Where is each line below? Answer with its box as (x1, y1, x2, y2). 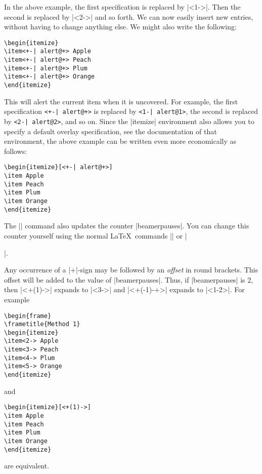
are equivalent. (4, 460, 50, 471)
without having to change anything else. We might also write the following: (4, 21, 237, 32)
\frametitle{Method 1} (4, 321, 80, 328)
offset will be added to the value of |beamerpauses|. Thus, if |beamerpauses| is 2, (4, 274, 253, 285)
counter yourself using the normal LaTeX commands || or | (4, 230, 187, 241)
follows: (4, 145, 27, 156)
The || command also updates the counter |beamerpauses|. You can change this (4, 220, 249, 231)
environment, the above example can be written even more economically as (4, 136, 237, 146)
